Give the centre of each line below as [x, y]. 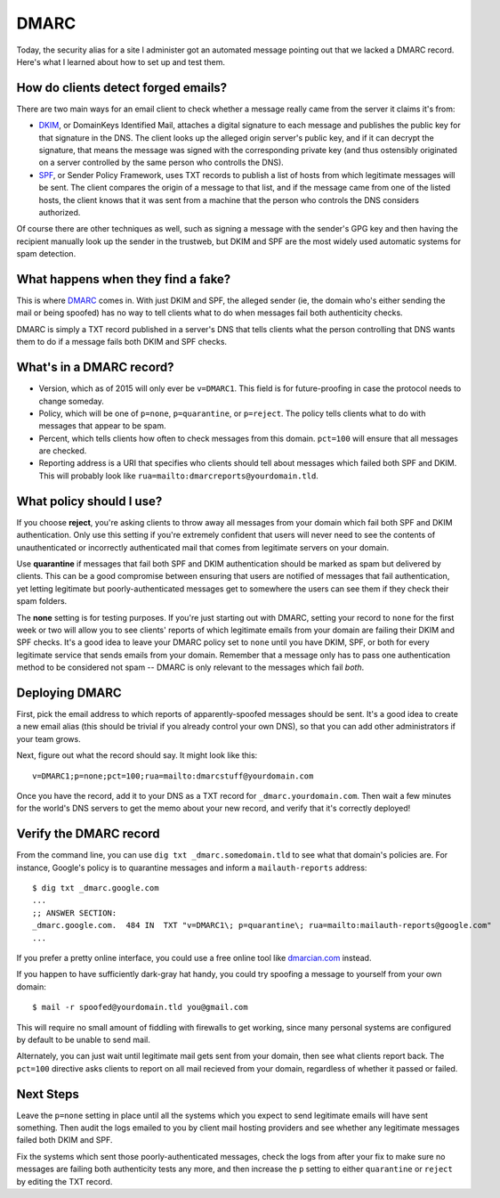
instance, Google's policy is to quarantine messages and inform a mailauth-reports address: [192, 868]
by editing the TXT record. [65, 1181]
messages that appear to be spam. [102, 426]
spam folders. [42, 601]
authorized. [60, 212]
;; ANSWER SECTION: [75, 913]
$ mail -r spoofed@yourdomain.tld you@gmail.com [140, 1007]
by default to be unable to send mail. [84, 1039]
